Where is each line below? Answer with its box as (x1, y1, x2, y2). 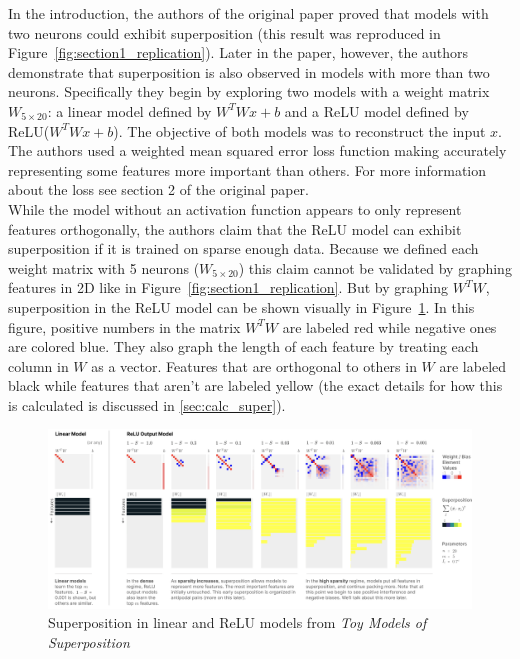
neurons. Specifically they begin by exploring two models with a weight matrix (8, 81, 490, 102)
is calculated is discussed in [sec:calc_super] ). (8, 394, 286, 415)
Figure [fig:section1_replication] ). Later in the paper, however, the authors (8, 42, 469, 63)
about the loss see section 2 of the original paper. (8, 179, 309, 200)
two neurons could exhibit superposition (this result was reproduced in (8, 22, 441, 43)
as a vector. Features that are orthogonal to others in (91, 355, 417, 376)
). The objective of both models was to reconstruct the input (113, 120, 486, 141)
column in (8, 355, 69, 376)
